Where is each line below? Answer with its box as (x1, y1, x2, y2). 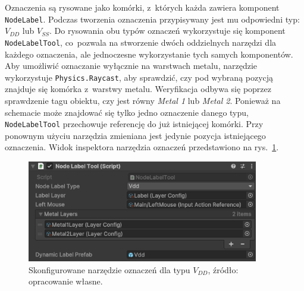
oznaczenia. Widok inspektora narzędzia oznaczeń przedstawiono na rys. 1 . (5, 141, 279, 153)
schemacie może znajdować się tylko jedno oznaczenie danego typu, (5, 106, 249, 118)
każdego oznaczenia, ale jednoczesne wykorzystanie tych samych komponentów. (5, 48, 293, 60)
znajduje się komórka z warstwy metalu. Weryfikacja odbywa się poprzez (5, 83, 271, 95)
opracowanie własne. (29, 275, 103, 287)
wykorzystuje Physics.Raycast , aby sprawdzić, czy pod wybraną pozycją (5, 71, 274, 83)
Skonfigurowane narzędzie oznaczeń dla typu (29, 263, 190, 276)
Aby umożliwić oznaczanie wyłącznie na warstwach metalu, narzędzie (5, 59, 258, 72)
